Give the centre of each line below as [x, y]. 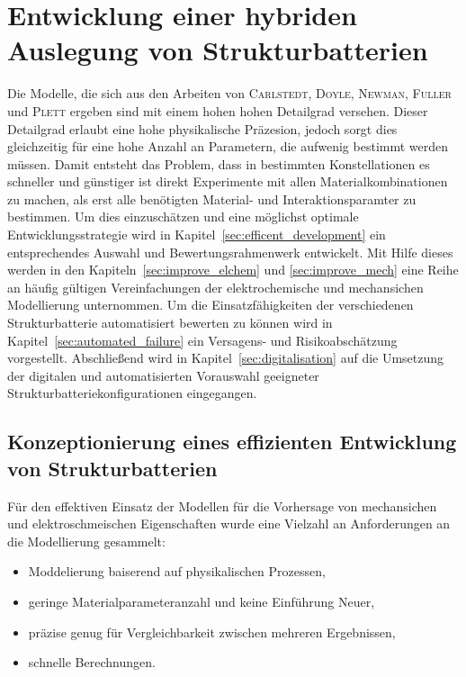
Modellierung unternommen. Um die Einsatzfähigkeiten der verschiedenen [211, 305]
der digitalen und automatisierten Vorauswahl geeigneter [163, 375]
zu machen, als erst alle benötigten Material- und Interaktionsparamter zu [212, 199]
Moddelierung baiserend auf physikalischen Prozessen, [177, 571]
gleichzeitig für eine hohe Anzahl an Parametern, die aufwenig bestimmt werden [228, 146]
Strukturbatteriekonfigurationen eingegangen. [132, 393]
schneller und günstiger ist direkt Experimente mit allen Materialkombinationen [228, 181]
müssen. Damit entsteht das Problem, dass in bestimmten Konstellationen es [219, 163]
